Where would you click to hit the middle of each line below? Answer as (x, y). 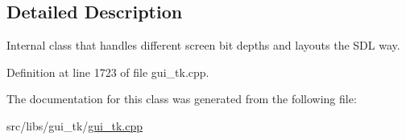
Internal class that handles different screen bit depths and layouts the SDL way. (203, 45)
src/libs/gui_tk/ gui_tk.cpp (75, 125)
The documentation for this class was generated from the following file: (182, 99)
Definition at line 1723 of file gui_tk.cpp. (108, 72)
